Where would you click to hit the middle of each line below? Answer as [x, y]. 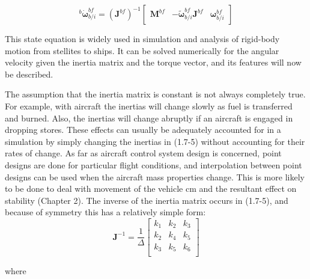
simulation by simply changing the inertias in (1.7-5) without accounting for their [155, 141]
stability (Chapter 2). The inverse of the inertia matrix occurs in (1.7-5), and [147, 200]
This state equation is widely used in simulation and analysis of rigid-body [142, 38]
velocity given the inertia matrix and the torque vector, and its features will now [153, 62]
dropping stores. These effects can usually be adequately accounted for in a [143, 130]
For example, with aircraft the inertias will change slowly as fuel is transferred [149, 106]
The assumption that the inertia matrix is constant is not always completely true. [155, 94]
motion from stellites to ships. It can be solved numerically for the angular [142, 50]
